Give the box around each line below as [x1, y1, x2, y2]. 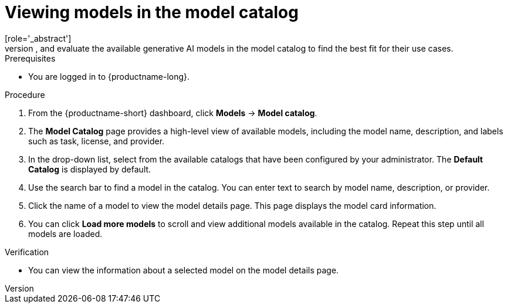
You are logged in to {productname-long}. [28, 71, 190, 82]
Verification [5, 246, 49, 257]
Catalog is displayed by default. [28, 164, 151, 174]
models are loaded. [28, 228, 103, 239]
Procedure [5, 89, 45, 100]
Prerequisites [5, 53, 56, 63]
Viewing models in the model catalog [5, 2, 299, 22]
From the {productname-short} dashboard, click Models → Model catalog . [28, 107, 317, 118]
